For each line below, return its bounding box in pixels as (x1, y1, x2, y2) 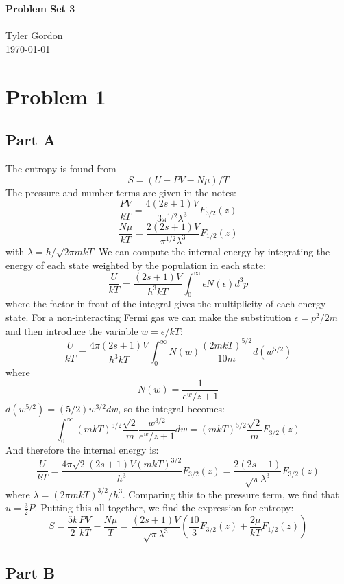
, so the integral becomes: (118, 401, 225, 415)
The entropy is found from (5, 161, 116, 175)
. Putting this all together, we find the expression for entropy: (34, 500, 294, 515)
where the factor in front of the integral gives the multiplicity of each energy (5, 296, 326, 311)
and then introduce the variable (5, 323, 138, 338)
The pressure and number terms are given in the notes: (5, 185, 236, 199)
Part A (5, 129, 56, 150)
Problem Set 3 (5, 1, 75, 15)
